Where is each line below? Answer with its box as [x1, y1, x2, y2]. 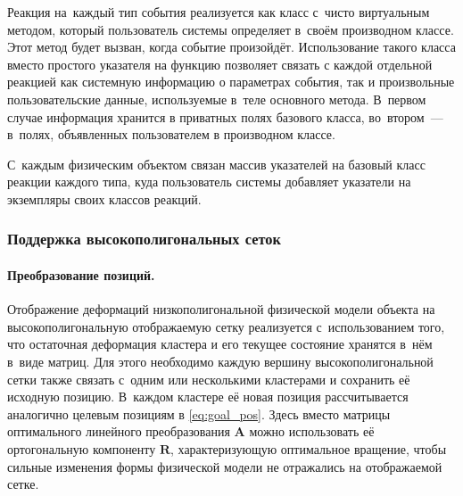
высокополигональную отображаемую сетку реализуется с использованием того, [7, 317, 445, 335]
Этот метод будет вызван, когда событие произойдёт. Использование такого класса [7, 37, 456, 56]
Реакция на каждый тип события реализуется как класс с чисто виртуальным [7, 3, 430, 21]
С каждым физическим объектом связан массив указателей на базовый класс [7, 154, 426, 173]
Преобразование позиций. [7, 265, 155, 284]
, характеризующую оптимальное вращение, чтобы [170, 439, 447, 458]
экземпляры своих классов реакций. [7, 189, 202, 208]
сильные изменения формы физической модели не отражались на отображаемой [7, 457, 442, 475]
